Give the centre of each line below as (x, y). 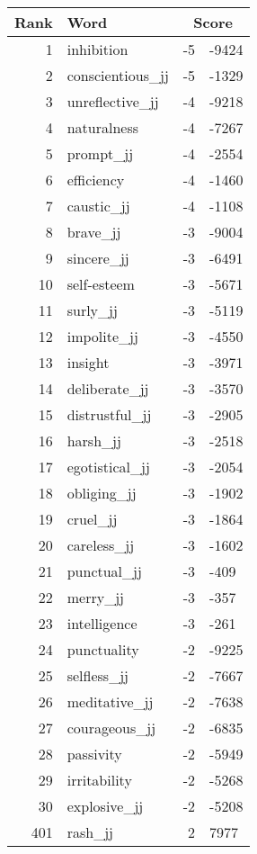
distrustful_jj (109, 414)
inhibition (97, 49)
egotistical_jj (108, 467)
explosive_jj (105, 806)
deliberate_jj (108, 388)
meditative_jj (110, 701)
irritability (99, 780)
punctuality (103, 649)
